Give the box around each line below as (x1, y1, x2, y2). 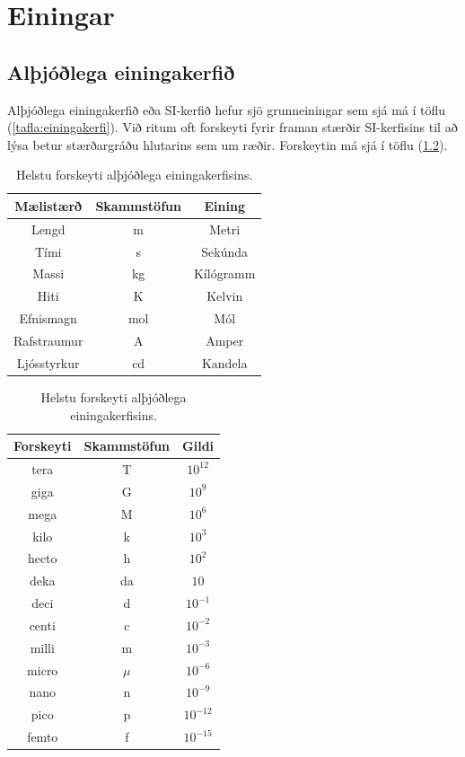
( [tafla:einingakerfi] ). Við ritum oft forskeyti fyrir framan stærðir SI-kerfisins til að (7, 118, 458, 136)
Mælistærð (14, 196, 83, 215)
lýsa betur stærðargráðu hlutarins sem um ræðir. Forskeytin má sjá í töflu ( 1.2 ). (7, 135, 448, 154)
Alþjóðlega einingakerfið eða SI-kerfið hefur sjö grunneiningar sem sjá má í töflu (7, 100, 446, 119)
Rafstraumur (13, 331, 83, 350)
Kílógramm (193, 264, 256, 283)
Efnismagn (19, 309, 77, 328)
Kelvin (206, 286, 243, 305)
